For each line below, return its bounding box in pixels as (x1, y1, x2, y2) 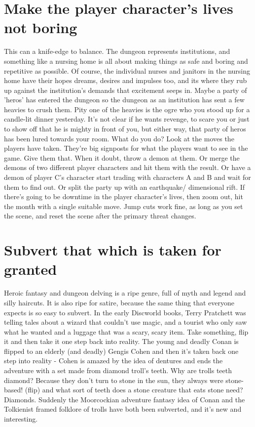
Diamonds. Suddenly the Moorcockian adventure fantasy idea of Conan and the (4, 394, 245, 404)
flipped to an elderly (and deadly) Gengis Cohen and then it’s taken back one (4, 345, 239, 356)
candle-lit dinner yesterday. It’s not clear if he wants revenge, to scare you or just (4, 114, 250, 124)
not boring (4, 17, 77, 38)
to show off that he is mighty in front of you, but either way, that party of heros (4, 124, 246, 134)
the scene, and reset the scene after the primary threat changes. (4, 211, 196, 221)
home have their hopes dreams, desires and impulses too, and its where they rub (4, 75, 247, 85)
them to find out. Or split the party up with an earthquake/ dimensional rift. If (4, 181, 245, 192)
